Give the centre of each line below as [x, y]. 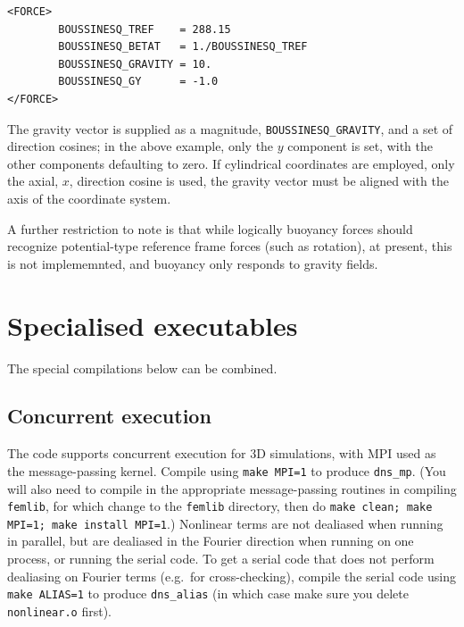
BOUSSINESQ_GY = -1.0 [138, 82]
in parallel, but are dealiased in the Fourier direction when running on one [211, 541]
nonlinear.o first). [59, 610]
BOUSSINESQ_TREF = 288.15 [145, 29]
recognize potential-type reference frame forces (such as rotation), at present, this [230, 246]
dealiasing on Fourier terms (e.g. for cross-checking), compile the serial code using [232, 576]
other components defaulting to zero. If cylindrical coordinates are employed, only [231, 163]
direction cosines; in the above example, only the [141, 146]
